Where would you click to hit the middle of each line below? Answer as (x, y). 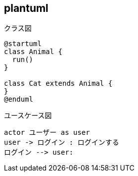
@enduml (19, 99)
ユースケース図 (28, 116)
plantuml (26, 8)
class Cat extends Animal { (58, 84)
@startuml (23, 44)
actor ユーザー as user (47, 133)
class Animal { (33, 52)
